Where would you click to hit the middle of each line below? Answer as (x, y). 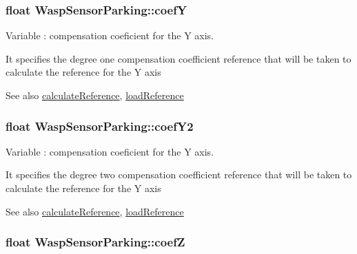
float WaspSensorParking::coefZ (95, 242)
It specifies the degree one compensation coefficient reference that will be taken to (178, 58)
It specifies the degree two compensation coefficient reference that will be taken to (179, 174)
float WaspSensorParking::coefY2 (100, 126)
